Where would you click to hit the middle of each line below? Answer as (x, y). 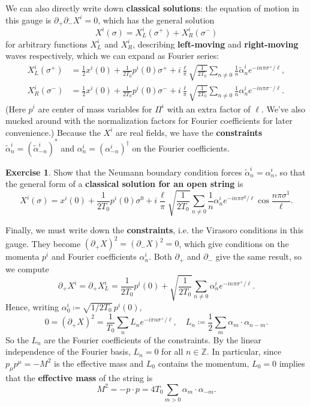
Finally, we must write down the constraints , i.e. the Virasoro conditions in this (155, 230)
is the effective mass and (99, 363)
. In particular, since (244, 351)
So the (17, 339)
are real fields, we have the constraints (189, 132)
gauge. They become (43, 243)
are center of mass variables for (95, 109)
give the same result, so (259, 256)
